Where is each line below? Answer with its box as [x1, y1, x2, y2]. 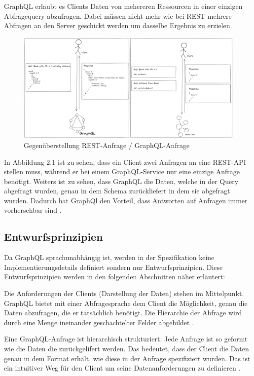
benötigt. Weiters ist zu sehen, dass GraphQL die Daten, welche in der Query [4, 176, 239, 186]
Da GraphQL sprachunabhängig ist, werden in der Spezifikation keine [4, 252, 215, 263]
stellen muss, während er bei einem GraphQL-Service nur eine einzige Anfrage [4, 166, 240, 177]
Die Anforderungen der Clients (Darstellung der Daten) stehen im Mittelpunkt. [4, 288, 244, 299]
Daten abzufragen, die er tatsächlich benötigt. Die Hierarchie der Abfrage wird [4, 307, 242, 318]
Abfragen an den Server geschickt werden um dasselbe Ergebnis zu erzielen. [4, 20, 232, 31]
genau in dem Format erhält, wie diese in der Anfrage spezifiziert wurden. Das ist [4, 353, 251, 363]
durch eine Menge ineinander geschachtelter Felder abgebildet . [4, 317, 194, 327]
